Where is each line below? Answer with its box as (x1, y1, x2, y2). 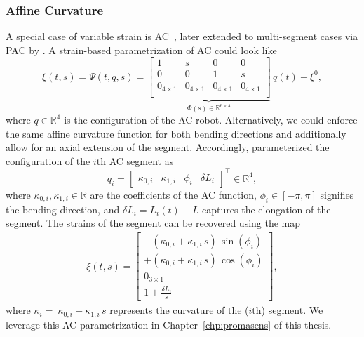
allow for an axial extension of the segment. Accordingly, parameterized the (6, 140, 330, 154)
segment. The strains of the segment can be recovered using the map (6, 216, 301, 230)
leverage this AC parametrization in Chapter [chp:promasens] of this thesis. (6, 317, 332, 331)
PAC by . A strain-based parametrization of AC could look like (6, 42, 277, 57)
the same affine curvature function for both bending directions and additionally (6, 126, 346, 140)
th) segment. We (252, 303, 323, 317)
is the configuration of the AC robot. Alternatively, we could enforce (64, 112, 358, 127)
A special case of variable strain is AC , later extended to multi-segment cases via (6, 29, 358, 44)
